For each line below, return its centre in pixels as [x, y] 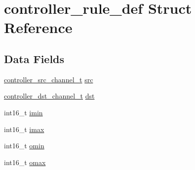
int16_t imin [23, 112]
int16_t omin [24, 146]
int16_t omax [25, 162]
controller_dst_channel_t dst [49, 96]
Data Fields [34, 58]
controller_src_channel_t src [49, 79]
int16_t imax [24, 129]
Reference [38, 27]
